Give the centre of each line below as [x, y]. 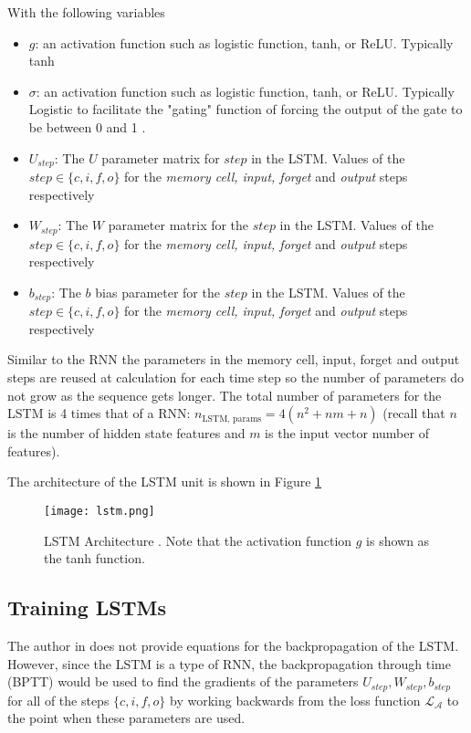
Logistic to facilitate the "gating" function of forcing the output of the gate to [246, 109]
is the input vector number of [347, 433]
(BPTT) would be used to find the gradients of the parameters [183, 681]
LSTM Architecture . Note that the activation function [198, 540]
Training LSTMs [87, 607]
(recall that [414, 413]
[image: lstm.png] [99, 512]
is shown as [398, 540]
